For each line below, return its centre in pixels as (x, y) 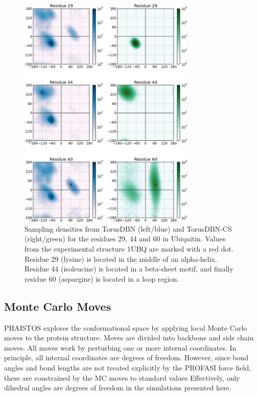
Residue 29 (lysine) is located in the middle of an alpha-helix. (121, 258)
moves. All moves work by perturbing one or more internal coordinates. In (120, 347)
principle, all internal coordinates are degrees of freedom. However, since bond (126, 357)
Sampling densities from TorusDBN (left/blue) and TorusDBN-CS (128, 228)
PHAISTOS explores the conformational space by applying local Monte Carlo (126, 327)
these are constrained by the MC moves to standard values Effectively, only (122, 377)
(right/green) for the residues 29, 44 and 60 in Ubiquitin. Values (125, 239)
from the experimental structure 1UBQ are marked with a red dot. (129, 249)
